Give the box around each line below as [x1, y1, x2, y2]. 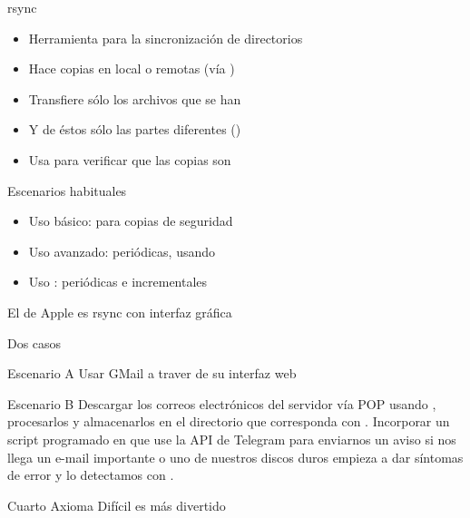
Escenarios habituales [7, 181, 127, 200]
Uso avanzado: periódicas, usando [28, 241, 216, 260]
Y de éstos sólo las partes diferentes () [28, 120, 241, 139]
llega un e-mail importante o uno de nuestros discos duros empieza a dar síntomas [7, 447, 464, 466]
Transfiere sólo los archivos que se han [28, 89, 241, 108]
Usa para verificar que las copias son [28, 150, 231, 169]
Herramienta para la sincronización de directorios [28, 28, 303, 47]
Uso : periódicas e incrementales [28, 272, 208, 291]
